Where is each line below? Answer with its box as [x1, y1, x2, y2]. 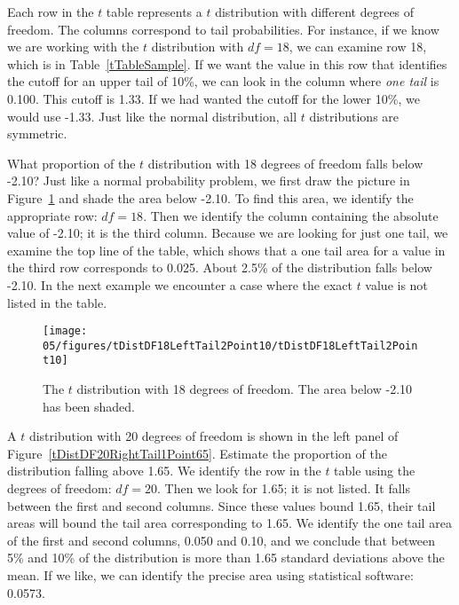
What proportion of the [7, 153, 136, 172]
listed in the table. [7, 293, 107, 311]
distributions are [309, 106, 400, 125]
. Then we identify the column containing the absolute [143, 206, 439, 224]
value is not [365, 275, 428, 294]
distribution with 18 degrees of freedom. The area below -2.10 [76, 380, 413, 398]
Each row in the [7, 3, 94, 20]
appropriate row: [7, 206, 98, 224]
